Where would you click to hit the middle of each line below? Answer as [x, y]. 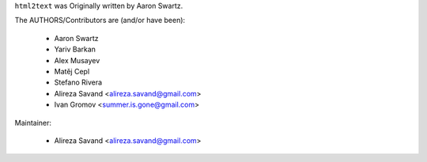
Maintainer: [33, 122]
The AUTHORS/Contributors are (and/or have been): [100, 21]
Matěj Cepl [72, 71]
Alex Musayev [77, 60]
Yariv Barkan [75, 49]
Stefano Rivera [78, 82]
